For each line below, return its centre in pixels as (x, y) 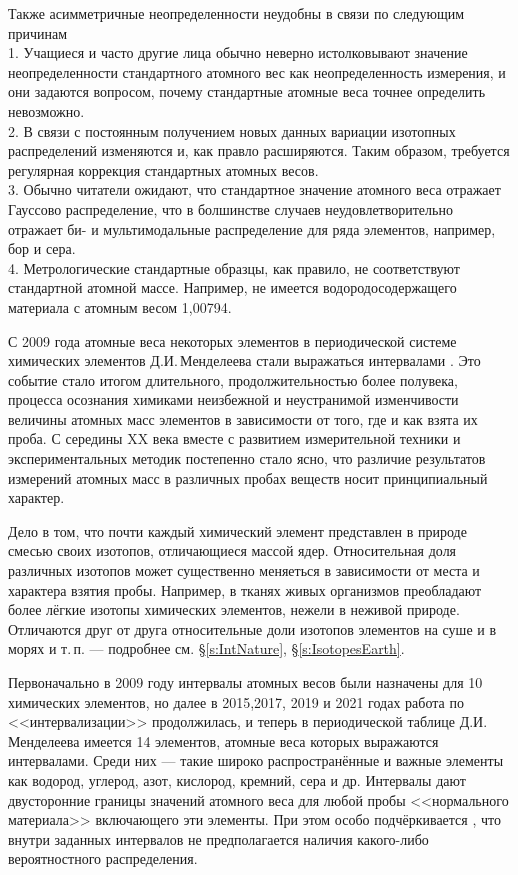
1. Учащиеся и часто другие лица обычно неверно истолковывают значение (238, 52)
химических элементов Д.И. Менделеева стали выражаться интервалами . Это (244, 360)
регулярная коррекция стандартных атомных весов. (163, 169)
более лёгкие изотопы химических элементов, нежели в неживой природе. (234, 609)
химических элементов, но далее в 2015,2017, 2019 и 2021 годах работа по (236, 701)
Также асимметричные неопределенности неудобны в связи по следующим (236, 13)
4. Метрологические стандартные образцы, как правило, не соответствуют (234, 267)
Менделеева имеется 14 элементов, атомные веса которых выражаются (223, 740)
